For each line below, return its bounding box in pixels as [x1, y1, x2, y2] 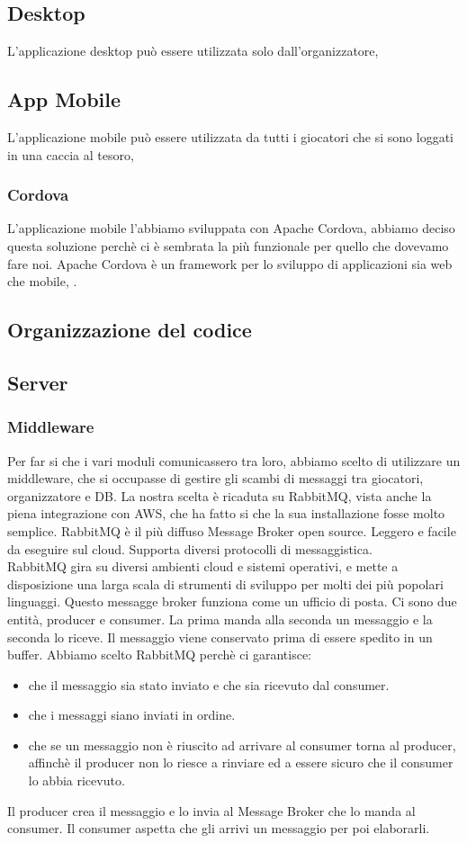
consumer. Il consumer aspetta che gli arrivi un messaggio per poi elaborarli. [7, 819, 430, 838]
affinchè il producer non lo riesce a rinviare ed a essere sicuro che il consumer [28, 753, 454, 772]
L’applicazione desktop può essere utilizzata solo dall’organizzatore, [7, 41, 379, 60]
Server [7, 368, 68, 396]
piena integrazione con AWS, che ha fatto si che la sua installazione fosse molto [7, 504, 445, 523]
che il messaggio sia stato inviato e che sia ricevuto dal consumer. [28, 675, 390, 694]
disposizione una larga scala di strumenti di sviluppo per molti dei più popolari [7, 574, 444, 593]
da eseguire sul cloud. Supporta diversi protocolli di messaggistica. [7, 539, 373, 558]
